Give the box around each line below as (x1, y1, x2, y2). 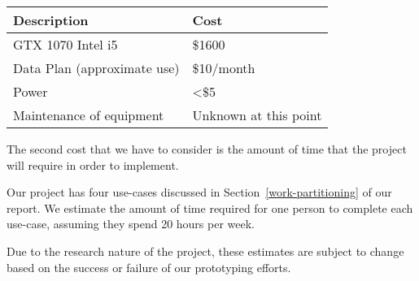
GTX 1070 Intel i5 (13, 35, 118, 54)
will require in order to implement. (7, 156, 179, 173)
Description (13, 11, 89, 29)
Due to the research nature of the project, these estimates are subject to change (7, 242, 404, 259)
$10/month (192, 58, 255, 77)
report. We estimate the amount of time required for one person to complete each (7, 199, 413, 216)
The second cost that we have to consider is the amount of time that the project (7, 140, 407, 157)
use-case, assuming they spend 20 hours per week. (7, 215, 255, 232)
